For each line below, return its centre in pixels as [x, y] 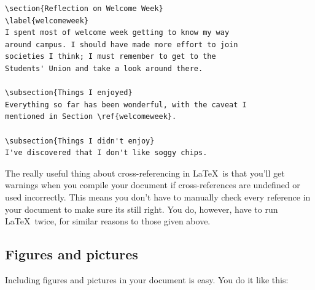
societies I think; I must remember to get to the [111, 57]
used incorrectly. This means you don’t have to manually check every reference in [158, 197]
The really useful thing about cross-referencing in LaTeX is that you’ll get [145, 173]
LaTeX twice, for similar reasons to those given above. [108, 221]
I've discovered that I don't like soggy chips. [106, 153]
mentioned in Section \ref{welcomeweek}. [91, 117]
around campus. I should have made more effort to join [122, 44]
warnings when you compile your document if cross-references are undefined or [153, 185]
